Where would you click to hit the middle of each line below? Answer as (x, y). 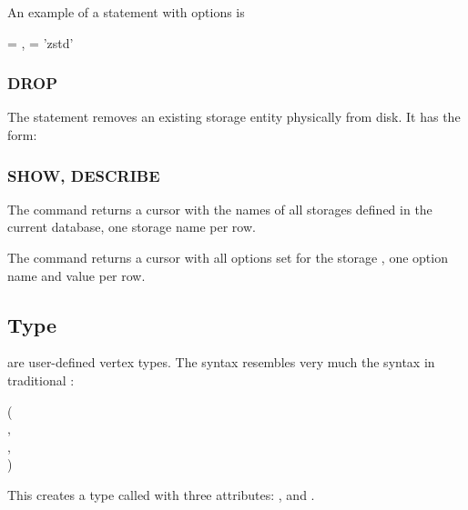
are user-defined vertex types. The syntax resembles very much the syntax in (221, 362)
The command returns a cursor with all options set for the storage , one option (228, 257)
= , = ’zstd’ (41, 42)
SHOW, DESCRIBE (84, 175)
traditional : (41, 380)
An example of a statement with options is (126, 12)
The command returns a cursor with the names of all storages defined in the (220, 209)
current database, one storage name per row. (132, 227)
